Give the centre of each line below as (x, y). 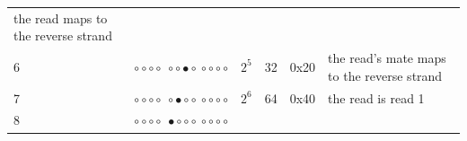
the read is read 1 (376, 97)
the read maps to (61, 18)
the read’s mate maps (387, 58)
